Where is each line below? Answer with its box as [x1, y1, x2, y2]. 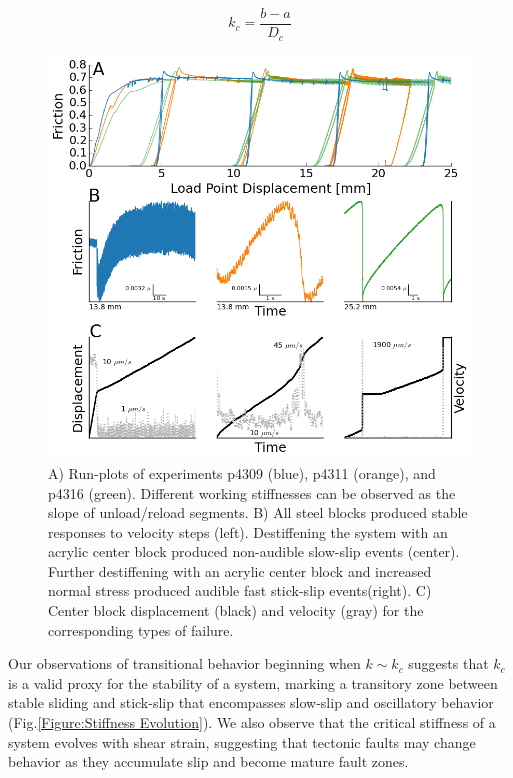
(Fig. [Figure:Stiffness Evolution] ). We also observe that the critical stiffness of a [8, 712, 496, 733]
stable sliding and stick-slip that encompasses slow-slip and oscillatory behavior [8, 692, 494, 713]
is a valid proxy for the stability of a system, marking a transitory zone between [8, 672, 498, 693]
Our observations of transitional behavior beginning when [8, 653, 361, 674]
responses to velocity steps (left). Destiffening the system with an [48, 521, 448, 542]
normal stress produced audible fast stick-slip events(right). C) [48, 580, 432, 601]
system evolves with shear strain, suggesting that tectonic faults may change [8, 731, 476, 752]
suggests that [408, 653, 489, 674]
